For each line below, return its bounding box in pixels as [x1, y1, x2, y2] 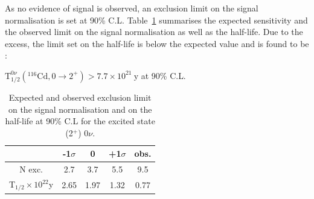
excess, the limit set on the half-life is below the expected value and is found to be [5, 37, 309, 49]
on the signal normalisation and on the [8, 103, 152, 115]
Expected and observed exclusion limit [8, 90, 152, 103]
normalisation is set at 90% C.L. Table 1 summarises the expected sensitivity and [5, 13, 308, 26]
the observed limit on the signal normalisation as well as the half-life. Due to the [5, 25, 303, 38]
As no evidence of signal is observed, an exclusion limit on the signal [5, 2, 258, 14]
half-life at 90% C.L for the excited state [5, 115, 155, 127]
